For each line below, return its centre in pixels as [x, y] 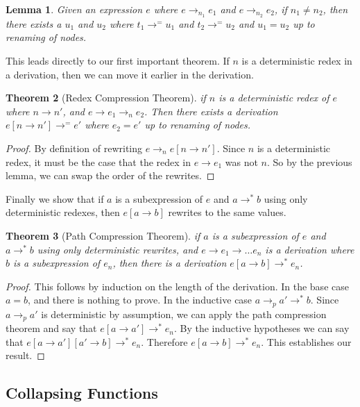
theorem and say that [51, 328]
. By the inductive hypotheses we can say [262, 328]
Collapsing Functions [82, 393]
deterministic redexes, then [63, 212]
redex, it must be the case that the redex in [98, 161]
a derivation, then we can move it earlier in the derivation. [130, 74]
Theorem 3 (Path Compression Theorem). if [103, 235]
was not [241, 161]
